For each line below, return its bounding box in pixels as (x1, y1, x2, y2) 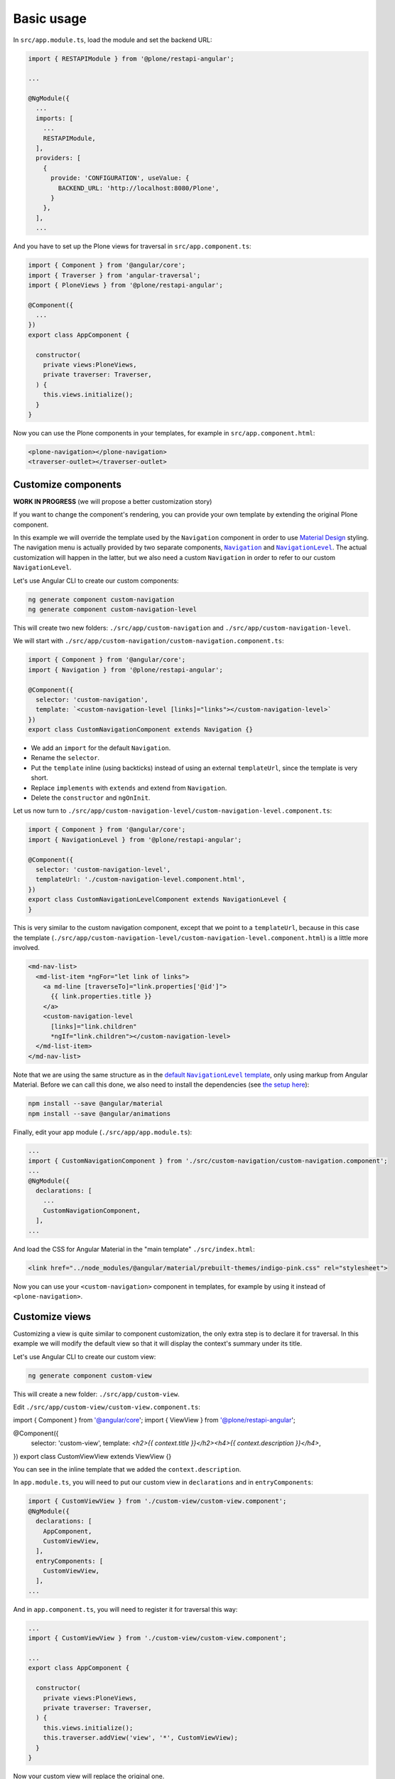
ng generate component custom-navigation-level (28, 605, 197, 613)
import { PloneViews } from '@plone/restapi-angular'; (28, 281, 223, 289)
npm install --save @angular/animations (28, 1109, 171, 1117)
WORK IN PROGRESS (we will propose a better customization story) (13, 497, 212, 505)
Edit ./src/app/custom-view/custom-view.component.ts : (13, 1403, 200, 1411)
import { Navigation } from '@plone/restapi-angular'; (28, 665, 223, 674)
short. (31, 774, 49, 782)
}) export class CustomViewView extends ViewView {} (13, 1452, 172, 1460)
